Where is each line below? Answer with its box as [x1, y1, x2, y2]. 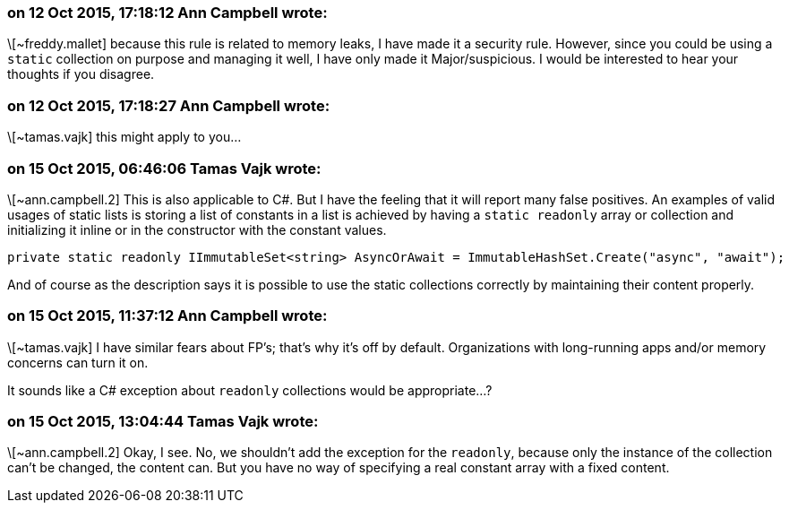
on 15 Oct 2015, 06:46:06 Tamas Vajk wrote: [7, 159, 322, 177]
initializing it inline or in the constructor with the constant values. [7, 221, 387, 238]
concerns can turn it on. [7, 354, 149, 370]
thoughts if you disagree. [7, 66, 155, 82]
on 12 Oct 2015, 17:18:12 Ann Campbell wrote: [7, 4, 328, 22]
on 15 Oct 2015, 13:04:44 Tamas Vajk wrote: [7, 412, 319, 430]
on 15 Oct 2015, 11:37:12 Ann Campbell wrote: [7, 307, 328, 325]
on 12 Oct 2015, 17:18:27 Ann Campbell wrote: [7, 96, 330, 115]
